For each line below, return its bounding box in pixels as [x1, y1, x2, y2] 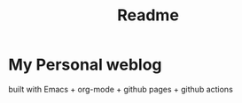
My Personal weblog [8, 55, 162, 75]
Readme [117, 5, 179, 26]
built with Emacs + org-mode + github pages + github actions [8, 84, 234, 94]
